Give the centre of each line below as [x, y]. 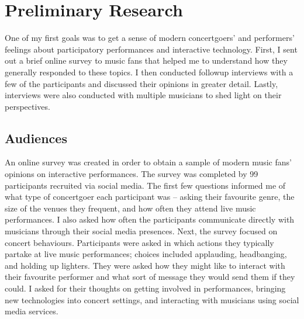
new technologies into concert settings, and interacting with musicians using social [152, 299]
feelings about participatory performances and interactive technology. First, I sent [151, 49]
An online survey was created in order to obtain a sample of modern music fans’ [148, 162]
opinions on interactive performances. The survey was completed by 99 [132, 174]
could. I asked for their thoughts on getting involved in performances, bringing [145, 288]
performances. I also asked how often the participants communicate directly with [150, 219]
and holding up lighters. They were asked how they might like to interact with [145, 265]
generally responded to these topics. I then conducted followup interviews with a [149, 72]
